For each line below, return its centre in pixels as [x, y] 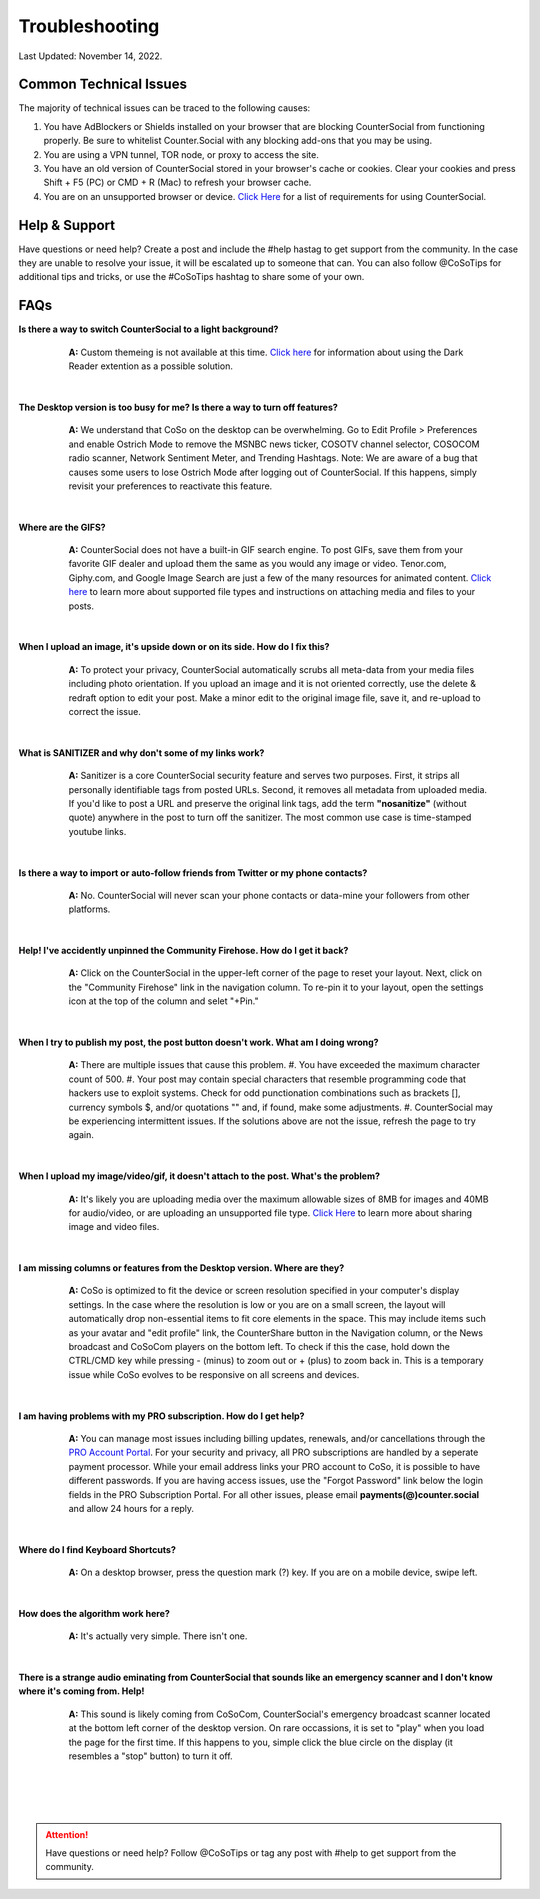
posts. [81, 606]
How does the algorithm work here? [94, 1613]
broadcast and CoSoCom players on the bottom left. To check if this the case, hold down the [259, 1347]
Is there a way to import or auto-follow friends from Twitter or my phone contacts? [193, 872]
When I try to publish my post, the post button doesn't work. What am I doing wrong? [198, 1042]
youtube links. [97, 831]
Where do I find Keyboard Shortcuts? [97, 1549]
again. [81, 1135]
